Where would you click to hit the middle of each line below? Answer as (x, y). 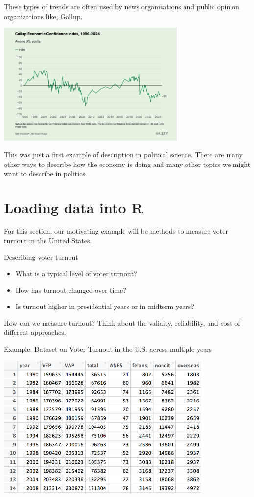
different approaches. (35, 332)
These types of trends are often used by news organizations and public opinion (122, 6)
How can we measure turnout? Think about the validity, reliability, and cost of (122, 322)
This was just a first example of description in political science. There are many (123, 154)
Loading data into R (74, 207)
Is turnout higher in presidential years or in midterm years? (105, 306)
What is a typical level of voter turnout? (76, 273)
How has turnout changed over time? (71, 290)
